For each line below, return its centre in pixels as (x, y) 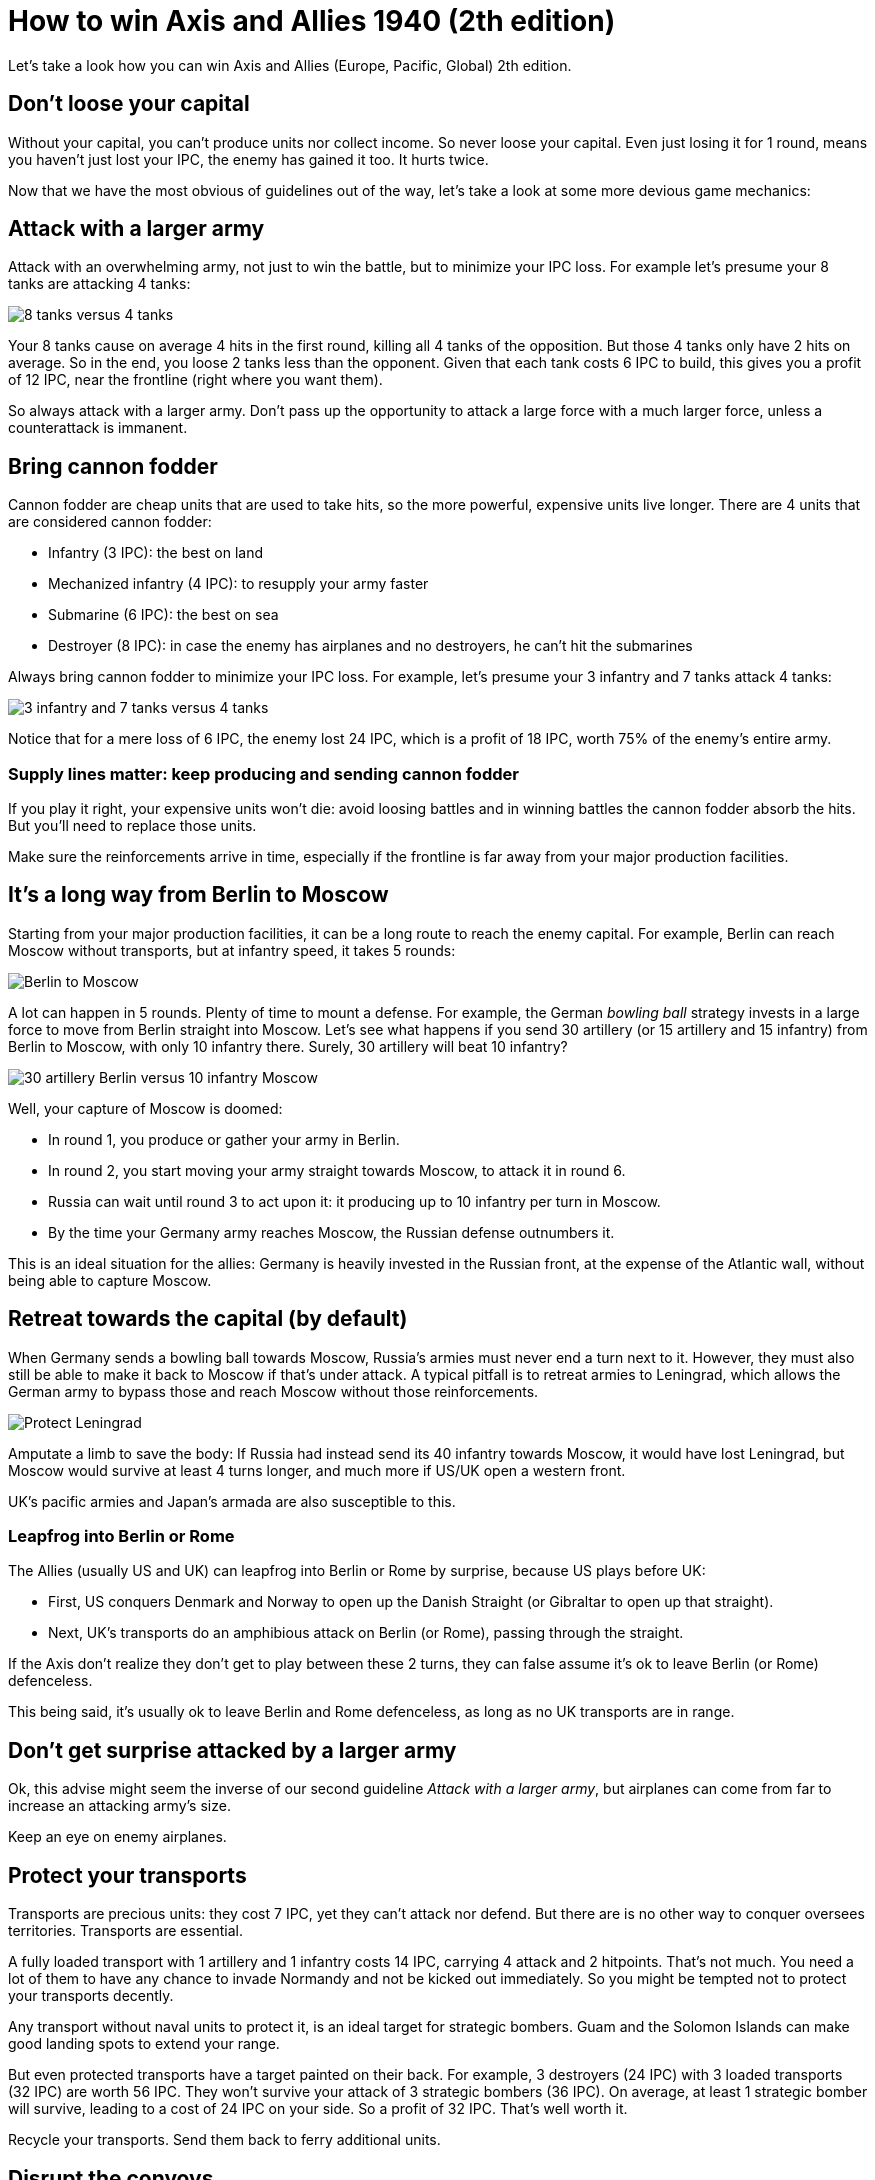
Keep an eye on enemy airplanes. (117, 1837)
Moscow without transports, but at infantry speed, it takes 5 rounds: (232, 950)
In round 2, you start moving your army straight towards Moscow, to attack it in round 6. (337, 1170)
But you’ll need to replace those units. (132, 826)
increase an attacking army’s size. (119, 1806)
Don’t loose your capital (129, 104)
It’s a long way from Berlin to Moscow (198, 895)
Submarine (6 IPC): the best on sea (163, 615)
